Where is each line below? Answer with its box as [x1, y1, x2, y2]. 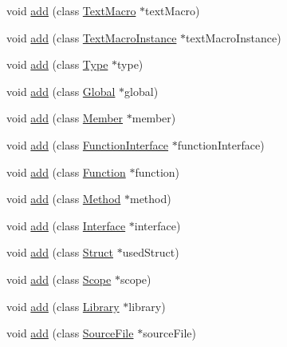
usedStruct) [122, 244, 179, 261]
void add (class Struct [6, 244, 114, 261]
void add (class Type [6, 56, 108, 73]
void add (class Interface [6, 217, 126, 233]
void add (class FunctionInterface [6, 136, 169, 153]
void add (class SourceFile [6, 325, 134, 341]
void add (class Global [6, 82, 116, 99]
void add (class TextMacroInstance [6, 29, 177, 46]
